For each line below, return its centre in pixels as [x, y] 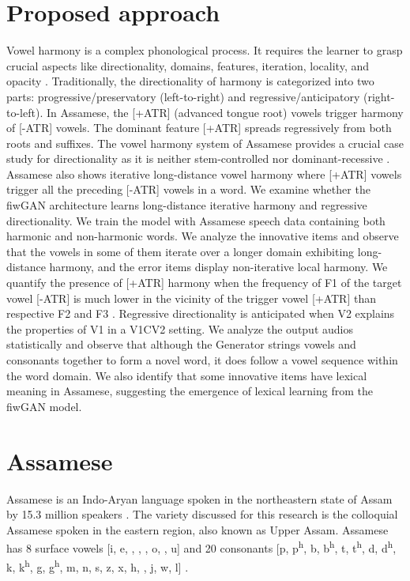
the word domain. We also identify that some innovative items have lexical [187, 375]
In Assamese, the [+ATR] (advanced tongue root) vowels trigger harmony [225, 112]
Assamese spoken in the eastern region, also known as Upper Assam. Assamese [197, 529]
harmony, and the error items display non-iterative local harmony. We [218, 267]
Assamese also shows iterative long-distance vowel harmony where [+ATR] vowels [204, 174]
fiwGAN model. [44, 406]
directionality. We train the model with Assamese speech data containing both [196, 220]
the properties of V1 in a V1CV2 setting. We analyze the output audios [180, 328]
